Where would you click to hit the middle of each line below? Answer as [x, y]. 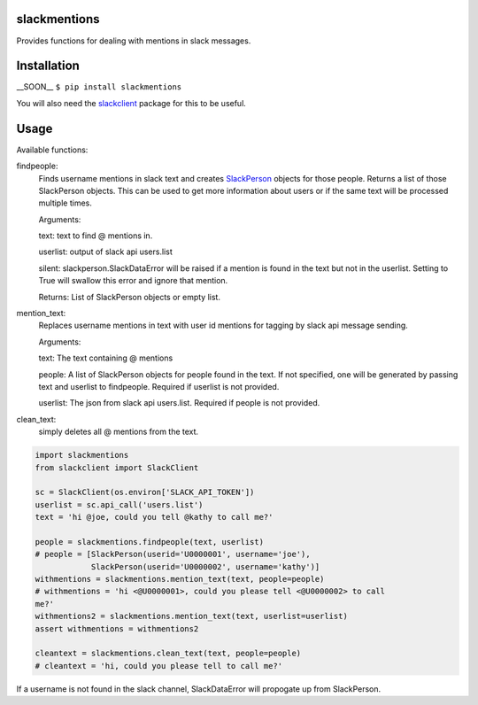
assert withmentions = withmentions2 [117, 628]
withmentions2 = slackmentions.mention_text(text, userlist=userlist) [192, 616]
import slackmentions [82, 455]
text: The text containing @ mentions [106, 358]
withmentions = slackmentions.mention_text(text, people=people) [180, 579]
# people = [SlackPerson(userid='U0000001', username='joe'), [173, 554]
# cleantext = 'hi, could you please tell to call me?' [159, 666]
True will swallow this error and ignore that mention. [133, 281]
